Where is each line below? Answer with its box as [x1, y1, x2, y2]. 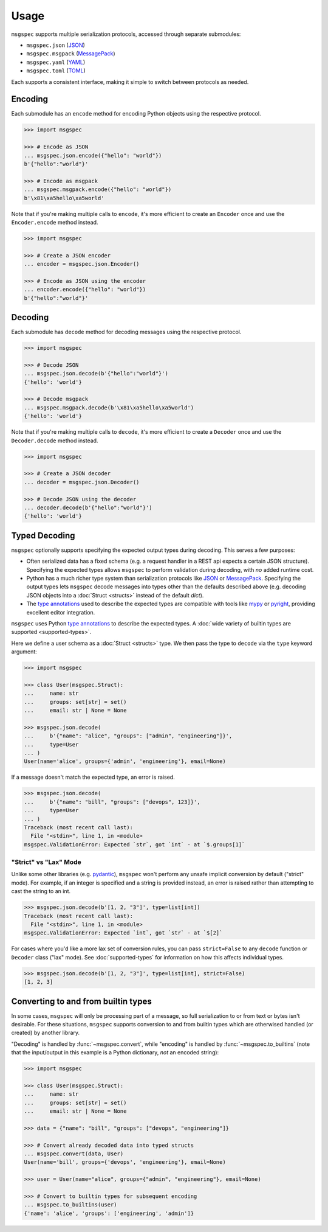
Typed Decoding [11, 530, 75, 541]
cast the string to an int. [11, 888, 71, 895]
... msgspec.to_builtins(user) [24, 1202, 118, 1208]
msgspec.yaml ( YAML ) [26, 58, 86, 66]
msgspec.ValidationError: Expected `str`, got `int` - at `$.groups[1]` [24, 841, 245, 848]
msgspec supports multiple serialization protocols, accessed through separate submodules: [11, 30, 241, 38]
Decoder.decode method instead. [11, 437, 98, 444]
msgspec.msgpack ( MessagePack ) [26, 50, 115, 57]
